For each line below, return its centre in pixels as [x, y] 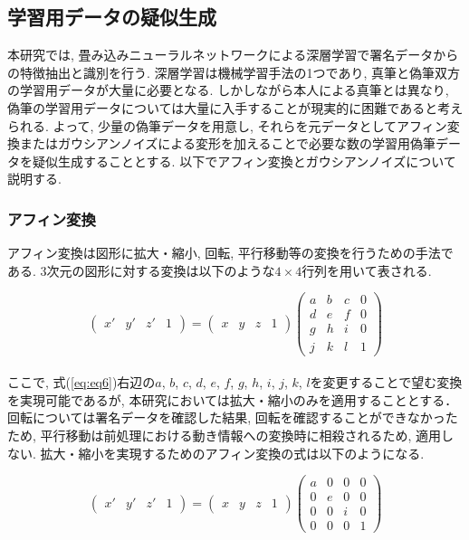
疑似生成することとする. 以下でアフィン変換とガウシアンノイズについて [244, 161]
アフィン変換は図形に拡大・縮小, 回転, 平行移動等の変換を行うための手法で [230, 253]
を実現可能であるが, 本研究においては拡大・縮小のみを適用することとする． [233, 399]
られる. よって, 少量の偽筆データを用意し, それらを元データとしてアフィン [227, 125]
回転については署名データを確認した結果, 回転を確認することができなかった [233, 417]
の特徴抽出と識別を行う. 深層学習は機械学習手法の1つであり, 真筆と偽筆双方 [234, 72]
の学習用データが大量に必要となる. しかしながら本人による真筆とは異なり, [228, 90]
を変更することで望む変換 [386, 382]
